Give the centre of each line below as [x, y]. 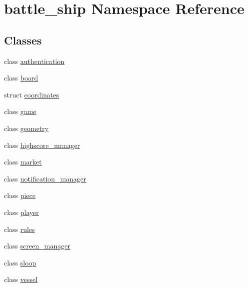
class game [20, 111]
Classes [23, 40]
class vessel [21, 279]
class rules [19, 229]
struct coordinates [32, 94]
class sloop [20, 262]
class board [21, 78]
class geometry [26, 128]
